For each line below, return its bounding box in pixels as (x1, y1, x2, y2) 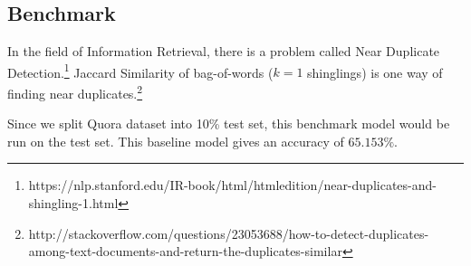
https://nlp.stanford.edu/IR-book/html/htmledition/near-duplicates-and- (28, 176, 437, 195)
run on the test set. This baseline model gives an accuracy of (7, 131, 344, 150)
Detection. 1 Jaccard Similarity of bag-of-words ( (7, 60, 274, 81)
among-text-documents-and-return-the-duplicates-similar (28, 242, 342, 261)
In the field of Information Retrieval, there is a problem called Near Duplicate (7, 42, 440, 61)
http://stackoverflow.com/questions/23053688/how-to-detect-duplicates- (28, 223, 429, 242)
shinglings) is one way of (307, 62, 443, 81)
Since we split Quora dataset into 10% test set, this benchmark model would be (7, 114, 450, 133)
